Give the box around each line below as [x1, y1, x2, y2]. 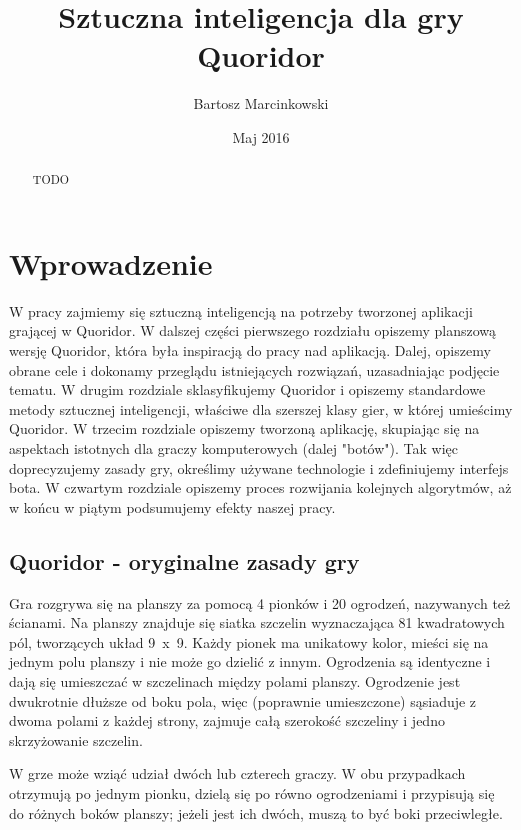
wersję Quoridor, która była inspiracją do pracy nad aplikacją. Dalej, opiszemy [9, 340, 491, 361]
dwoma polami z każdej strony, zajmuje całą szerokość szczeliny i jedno [9, 710, 445, 731]
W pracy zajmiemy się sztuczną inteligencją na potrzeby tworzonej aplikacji [9, 300, 473, 321]
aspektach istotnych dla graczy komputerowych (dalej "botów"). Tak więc [9, 438, 458, 459]
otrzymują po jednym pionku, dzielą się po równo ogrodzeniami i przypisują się [9, 782, 495, 803]
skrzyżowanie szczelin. [9, 729, 143, 750]
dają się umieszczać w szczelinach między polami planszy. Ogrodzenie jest [9, 671, 461, 691]
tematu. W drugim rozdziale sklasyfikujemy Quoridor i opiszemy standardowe [9, 379, 486, 400]
